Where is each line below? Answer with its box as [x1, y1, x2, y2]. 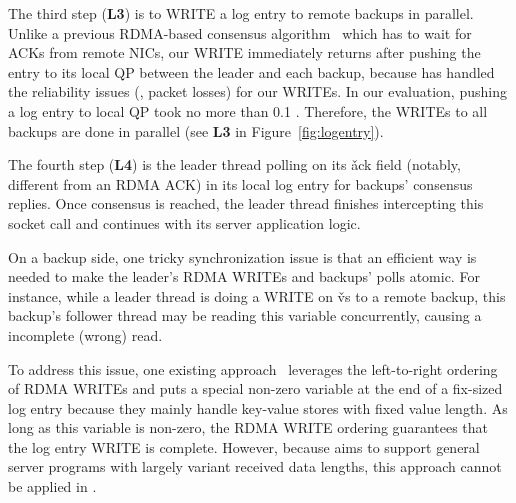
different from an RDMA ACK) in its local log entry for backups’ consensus [8, 173, 473, 194]
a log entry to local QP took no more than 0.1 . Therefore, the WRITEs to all [8, 100, 488, 121]
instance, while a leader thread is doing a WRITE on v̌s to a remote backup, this [8, 285, 506, 306]
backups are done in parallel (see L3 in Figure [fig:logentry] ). [8, 120, 384, 141]
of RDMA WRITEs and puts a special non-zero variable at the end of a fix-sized [8, 378, 503, 399]
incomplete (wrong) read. [8, 324, 163, 345]
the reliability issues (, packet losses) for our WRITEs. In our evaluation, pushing [8, 81, 507, 102]
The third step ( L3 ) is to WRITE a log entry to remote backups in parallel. [8, 3, 474, 23]
